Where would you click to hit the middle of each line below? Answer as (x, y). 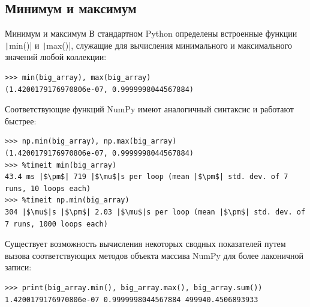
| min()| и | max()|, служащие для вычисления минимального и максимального (149, 45)
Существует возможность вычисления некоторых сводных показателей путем (145, 244)
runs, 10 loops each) (48, 188)
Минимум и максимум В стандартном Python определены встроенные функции (151, 33)
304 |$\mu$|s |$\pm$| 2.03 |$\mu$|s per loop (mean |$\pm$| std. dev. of (155, 212)
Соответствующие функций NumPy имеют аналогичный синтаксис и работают (149, 109)
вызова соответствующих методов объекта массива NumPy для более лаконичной (154, 255)
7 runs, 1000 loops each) (56, 224)
